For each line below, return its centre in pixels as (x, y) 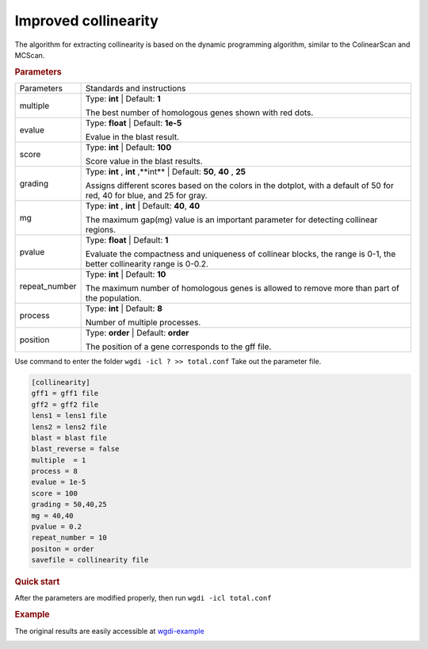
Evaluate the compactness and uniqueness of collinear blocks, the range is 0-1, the (241, 254)
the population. (113, 298)
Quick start (37, 582)
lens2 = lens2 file (69, 427)
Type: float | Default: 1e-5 (134, 123)
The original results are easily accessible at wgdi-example (110, 631)
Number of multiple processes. (143, 322)
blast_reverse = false (75, 449)
